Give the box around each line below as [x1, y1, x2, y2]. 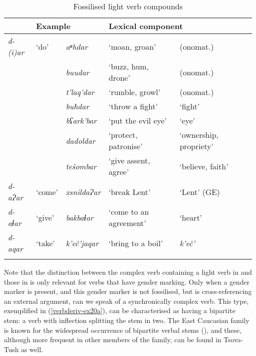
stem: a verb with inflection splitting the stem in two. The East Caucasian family [4, 315, 250, 325]
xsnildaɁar [65, 186, 101, 197]
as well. [21, 344, 43, 354]
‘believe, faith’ [179, 160, 228, 172]
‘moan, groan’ [108, 40, 156, 52]
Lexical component [108, 20, 183, 32]
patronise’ [108, 140, 143, 152]
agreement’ [108, 217, 146, 228]
